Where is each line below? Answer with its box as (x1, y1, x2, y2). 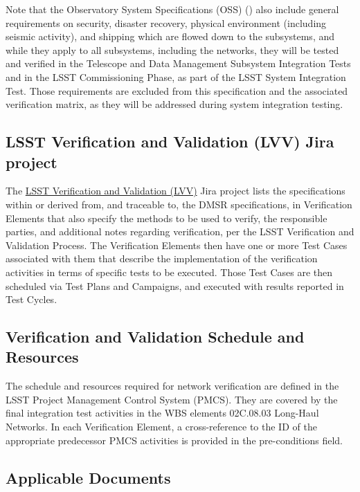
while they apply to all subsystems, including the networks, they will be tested (6, 42, 339, 57)
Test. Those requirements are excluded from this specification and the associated (6, 83, 348, 98)
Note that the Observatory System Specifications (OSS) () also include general (6, 2, 339, 16)
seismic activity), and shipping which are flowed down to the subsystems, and (6, 29, 335, 44)
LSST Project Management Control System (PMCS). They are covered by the (6, 392, 338, 406)
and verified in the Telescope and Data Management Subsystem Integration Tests (6, 56, 351, 71)
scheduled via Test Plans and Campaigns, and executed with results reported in (6, 278, 344, 293)
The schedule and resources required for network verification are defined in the (6, 379, 339, 393)
